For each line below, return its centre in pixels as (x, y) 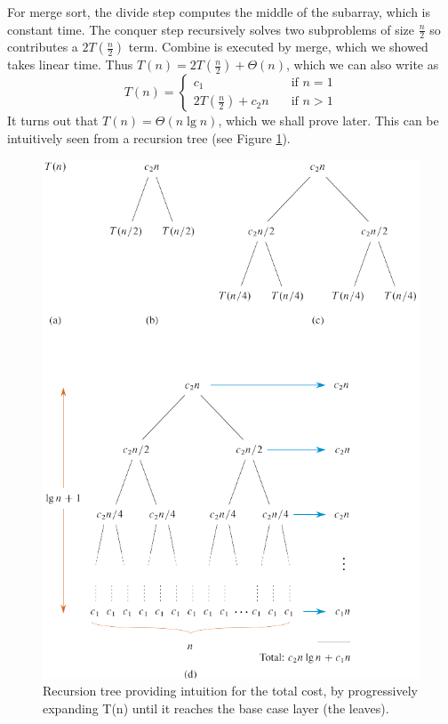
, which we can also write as (362, 64)
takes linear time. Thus (70, 64)
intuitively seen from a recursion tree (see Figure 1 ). (149, 138)
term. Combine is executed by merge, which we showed (278, 47)
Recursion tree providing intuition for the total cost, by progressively (230, 691)
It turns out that (53, 121)
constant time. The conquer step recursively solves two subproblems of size (211, 29)
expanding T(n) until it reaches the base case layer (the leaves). (216, 708)
